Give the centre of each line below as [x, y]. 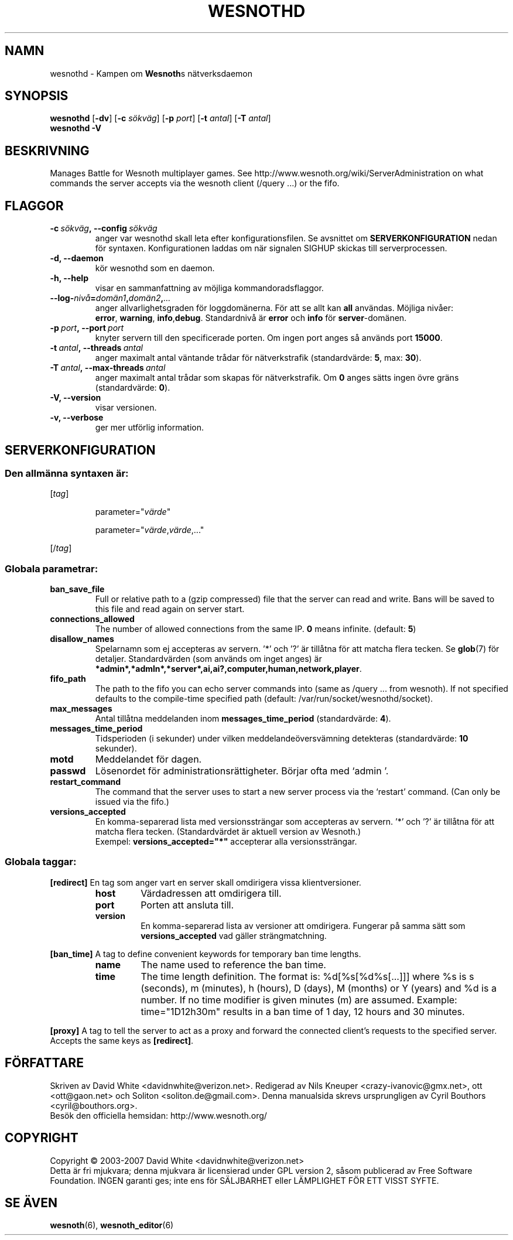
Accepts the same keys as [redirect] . [122, 1040]
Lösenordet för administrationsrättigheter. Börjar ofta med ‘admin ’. [242, 771]
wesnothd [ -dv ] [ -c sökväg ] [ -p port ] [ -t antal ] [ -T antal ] [160, 118]
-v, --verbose [77, 418]
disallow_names [82, 639]
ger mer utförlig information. [149, 428]
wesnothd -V [76, 128]
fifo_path [68, 679]
